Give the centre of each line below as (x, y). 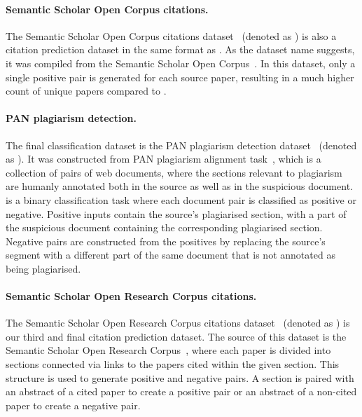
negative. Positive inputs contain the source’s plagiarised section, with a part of (176, 213)
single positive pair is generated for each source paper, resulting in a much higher (180, 77)
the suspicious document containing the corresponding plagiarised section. (164, 227)
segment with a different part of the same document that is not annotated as (170, 255)
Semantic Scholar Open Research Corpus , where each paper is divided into (168, 350)
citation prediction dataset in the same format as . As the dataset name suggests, (180, 49)
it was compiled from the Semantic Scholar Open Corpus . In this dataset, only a (181, 63)
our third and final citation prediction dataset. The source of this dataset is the (176, 336)
